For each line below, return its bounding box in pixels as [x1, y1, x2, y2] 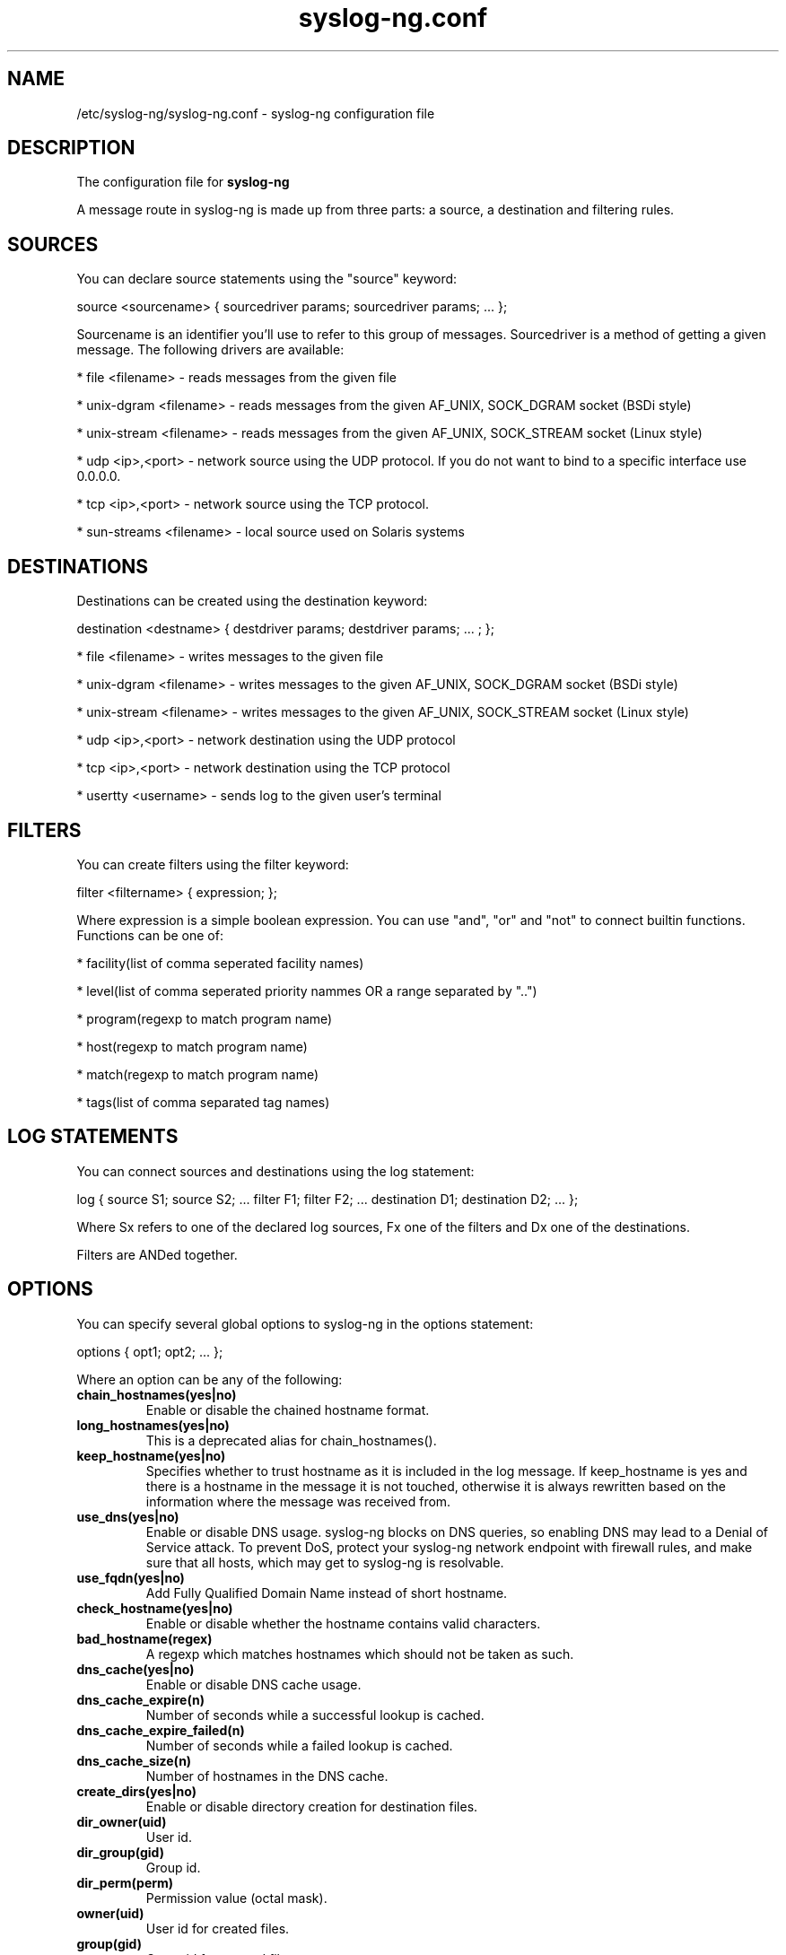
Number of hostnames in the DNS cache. [145, 1767, 389, 1784]
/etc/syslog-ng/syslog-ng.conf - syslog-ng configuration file [76, 105, 435, 121]
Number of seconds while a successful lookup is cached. [145, 1706, 485, 1723]
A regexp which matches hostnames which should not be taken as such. [145, 1645, 574, 1662]
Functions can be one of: [76, 927, 223, 943]
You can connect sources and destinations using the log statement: [76, 1163, 475, 1179]
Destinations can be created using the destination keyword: [76, 593, 428, 609]
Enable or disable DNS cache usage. [145, 1676, 362, 1692]
